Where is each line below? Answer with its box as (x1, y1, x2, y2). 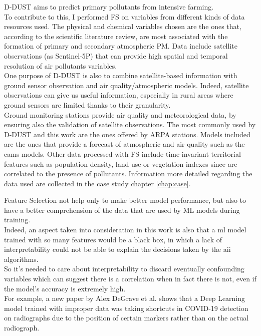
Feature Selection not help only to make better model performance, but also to (4, 195, 246, 205)
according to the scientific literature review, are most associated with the (4, 31, 228, 41)
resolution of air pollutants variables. (4, 60, 117, 71)
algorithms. (4, 253, 39, 264)
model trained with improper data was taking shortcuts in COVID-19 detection (4, 302, 248, 313)
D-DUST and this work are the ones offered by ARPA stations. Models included (4, 129, 250, 139)
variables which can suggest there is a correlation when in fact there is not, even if (4, 273, 256, 284)
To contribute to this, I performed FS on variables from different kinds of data (4, 11, 245, 22)
